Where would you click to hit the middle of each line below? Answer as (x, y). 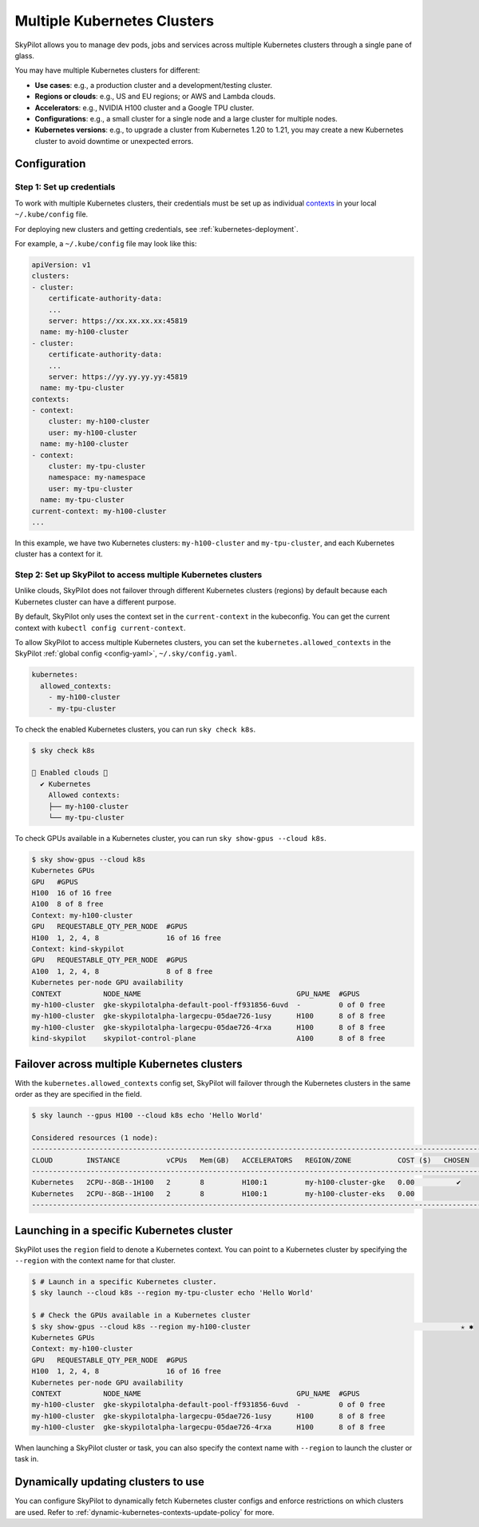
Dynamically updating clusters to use (110, 1482)
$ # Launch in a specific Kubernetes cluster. (124, 1282)
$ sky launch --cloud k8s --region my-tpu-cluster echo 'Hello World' (173, 1293)
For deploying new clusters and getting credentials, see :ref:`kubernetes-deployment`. (156, 229)
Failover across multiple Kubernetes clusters (129, 1064)
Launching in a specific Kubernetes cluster (124, 1230)
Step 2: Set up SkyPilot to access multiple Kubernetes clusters (139, 575)
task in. (27, 1459)
